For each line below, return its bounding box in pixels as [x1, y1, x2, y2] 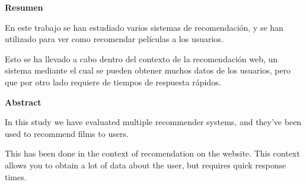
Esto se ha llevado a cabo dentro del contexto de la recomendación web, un [5, 52, 278, 65]
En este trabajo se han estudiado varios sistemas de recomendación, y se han [5, 21, 283, 33]
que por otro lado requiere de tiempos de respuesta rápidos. [5, 75, 221, 88]
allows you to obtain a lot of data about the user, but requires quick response [5, 158, 286, 171]
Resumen [5, 1, 43, 13]
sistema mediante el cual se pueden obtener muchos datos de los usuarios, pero [5, 64, 291, 76]
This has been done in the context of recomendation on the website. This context [5, 147, 300, 160]
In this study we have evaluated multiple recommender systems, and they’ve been [5, 116, 302, 128]
